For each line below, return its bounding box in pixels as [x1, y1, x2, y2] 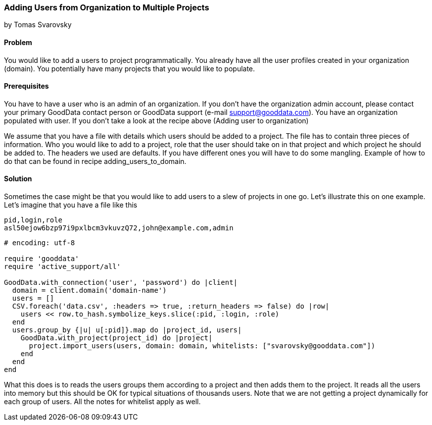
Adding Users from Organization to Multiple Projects [4, 2, 209, 12]
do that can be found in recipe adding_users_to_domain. [4, 157, 187, 165]
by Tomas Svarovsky [4, 20, 72, 29]
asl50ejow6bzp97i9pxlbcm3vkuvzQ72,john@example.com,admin [4, 224, 234, 232]
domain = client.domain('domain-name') [12, 286, 167, 295]
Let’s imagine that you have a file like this [4, 201, 138, 210]
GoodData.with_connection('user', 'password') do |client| [4, 278, 238, 287]
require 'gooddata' [4, 255, 79, 263]
